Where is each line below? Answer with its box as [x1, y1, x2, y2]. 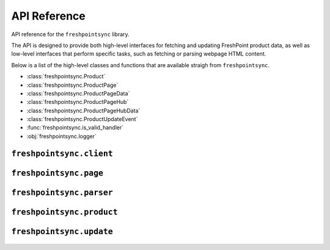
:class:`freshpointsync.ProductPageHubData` [26, 107, 141, 114]
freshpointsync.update [11, 226, 113, 237]
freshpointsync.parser [11, 187, 113, 197]
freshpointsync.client [11, 149, 113, 158]
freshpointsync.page [11, 168, 104, 178]
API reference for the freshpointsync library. [11, 31, 130, 38]
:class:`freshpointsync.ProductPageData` [26, 89, 130, 97]
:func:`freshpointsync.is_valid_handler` [26, 124, 124, 131]
